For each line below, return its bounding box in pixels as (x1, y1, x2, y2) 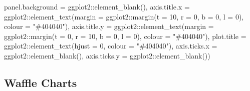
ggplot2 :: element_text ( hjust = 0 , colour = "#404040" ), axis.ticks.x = (4, 40, 217, 51)
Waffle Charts (4, 74, 77, 90)
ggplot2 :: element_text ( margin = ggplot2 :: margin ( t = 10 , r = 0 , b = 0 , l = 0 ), (4, 11, 244, 21)
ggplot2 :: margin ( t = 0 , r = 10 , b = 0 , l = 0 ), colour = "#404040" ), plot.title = (4, 30, 246, 41)
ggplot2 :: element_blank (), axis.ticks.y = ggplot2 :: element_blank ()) (4, 50, 210, 60)
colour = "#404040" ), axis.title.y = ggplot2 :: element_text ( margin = (4, 21, 214, 31)
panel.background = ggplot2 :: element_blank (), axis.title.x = (4, 1, 190, 11)
